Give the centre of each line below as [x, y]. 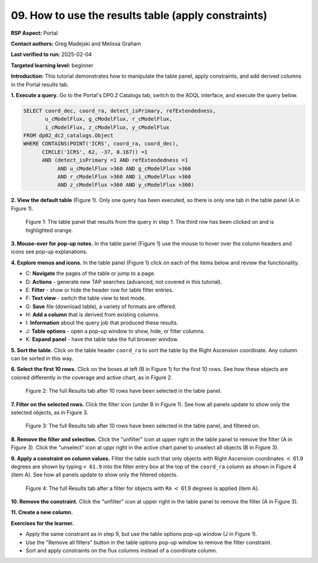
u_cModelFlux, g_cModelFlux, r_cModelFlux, [109, 119]
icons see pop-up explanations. [49, 252]
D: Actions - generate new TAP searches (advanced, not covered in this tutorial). [124, 281]
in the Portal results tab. [40, 84]
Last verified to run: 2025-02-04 [52, 54]
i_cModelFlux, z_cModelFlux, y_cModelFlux [107, 127]
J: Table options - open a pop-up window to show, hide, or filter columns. [115, 331]
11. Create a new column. [42, 512]
